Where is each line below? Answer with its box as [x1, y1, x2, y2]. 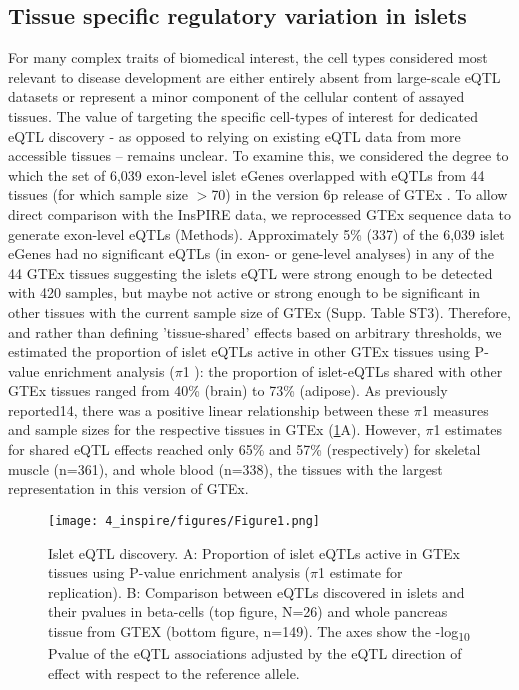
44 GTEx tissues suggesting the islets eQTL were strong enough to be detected [8, 262, 493, 283]
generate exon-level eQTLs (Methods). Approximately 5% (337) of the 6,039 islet [8, 223, 505, 244]
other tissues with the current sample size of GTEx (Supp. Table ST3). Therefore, [8, 301, 511, 322]
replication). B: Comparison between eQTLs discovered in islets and [48, 581, 465, 602]
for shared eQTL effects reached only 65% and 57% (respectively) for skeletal [8, 439, 481, 460]
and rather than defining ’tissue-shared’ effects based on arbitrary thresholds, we [8, 321, 502, 342]
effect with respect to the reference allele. [48, 662, 300, 683]
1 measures [421, 399, 489, 420]
